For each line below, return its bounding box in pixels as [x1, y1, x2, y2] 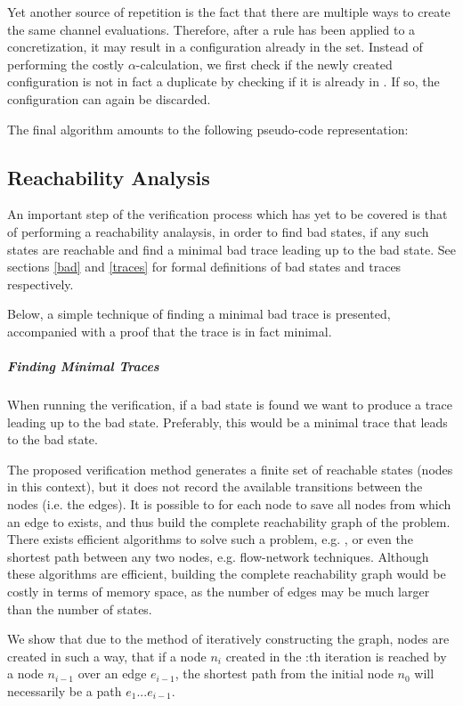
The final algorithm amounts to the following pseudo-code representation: [7, 119, 409, 138]
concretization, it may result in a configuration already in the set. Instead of [7, 37, 423, 56]
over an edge [77, 664, 147, 683]
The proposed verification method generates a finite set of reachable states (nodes [7, 459, 453, 478]
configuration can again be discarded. [7, 89, 211, 108]
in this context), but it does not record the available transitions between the [7, 477, 423, 496]
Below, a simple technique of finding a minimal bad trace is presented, [7, 304, 391, 323]
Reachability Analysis [7, 163, 210, 191]
